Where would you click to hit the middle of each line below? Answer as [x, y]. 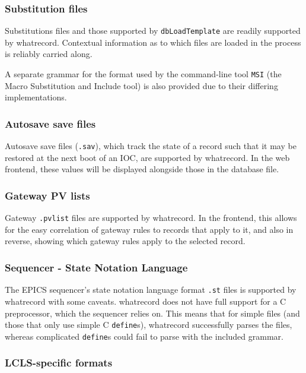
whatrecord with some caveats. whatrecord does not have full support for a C [146, 301]
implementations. [36, 97]
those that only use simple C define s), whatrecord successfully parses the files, [149, 325]
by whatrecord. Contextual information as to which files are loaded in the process [153, 42]
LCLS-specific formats [59, 363]
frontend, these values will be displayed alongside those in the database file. [142, 169]
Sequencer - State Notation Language [96, 267]
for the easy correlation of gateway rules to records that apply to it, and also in [149, 229]
